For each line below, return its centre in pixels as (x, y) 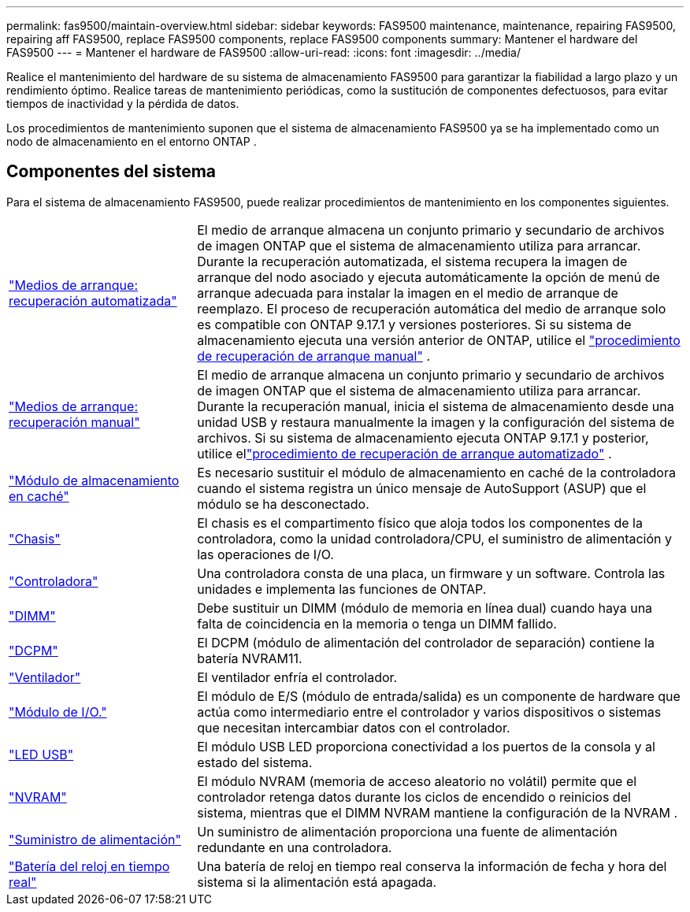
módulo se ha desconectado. (283, 504)
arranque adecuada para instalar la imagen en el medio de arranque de (408, 293)
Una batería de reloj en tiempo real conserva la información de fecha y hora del (432, 866)
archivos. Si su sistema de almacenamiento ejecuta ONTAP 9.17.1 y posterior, (423, 437)
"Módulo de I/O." (58, 712)
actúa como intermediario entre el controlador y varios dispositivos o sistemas (429, 712)
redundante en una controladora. (295, 847)
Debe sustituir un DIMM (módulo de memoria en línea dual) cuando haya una (425, 608)
